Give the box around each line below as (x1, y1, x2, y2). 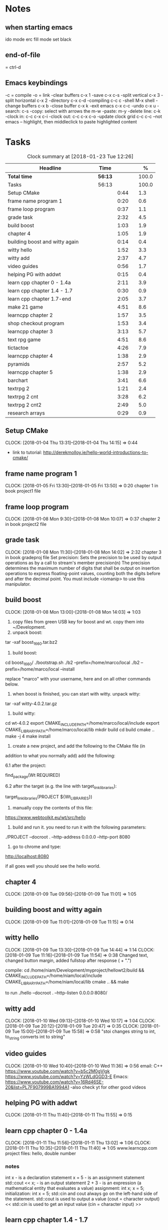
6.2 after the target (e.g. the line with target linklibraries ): (5, 783, 117, 790)
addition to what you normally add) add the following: (5, 752, 115, 758)
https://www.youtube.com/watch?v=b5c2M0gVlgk (5, 1068, 110, 1074)
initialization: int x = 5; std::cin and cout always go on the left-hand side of (5, 1190, 158, 1196)
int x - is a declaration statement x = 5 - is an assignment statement (5, 1174, 145, 1180)
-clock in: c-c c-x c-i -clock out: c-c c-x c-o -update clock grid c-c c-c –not (5, 113, 162, 119)
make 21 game (8, 303, 44, 310)
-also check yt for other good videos (70, 1084, 146, 1090)
